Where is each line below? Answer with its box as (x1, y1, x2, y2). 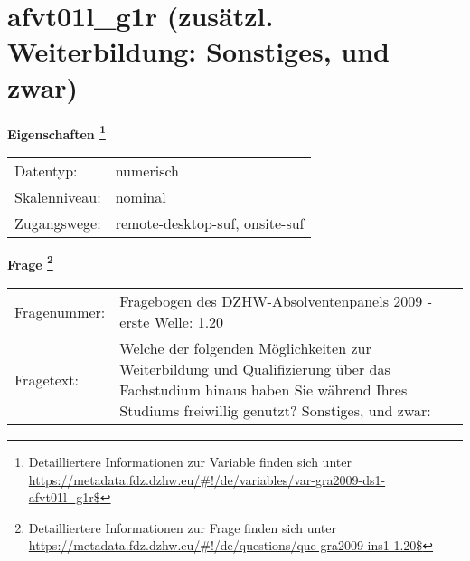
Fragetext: (14, 368, 79, 390)
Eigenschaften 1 (7, 121, 106, 143)
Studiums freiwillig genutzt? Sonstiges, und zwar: (119, 400, 431, 421)
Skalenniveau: (14, 185, 101, 207)
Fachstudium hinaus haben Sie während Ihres (119, 379, 408, 400)
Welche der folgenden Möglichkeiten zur (119, 338, 371, 358)
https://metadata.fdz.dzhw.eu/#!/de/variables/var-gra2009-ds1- (28, 470, 386, 489)
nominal (115, 185, 166, 207)
